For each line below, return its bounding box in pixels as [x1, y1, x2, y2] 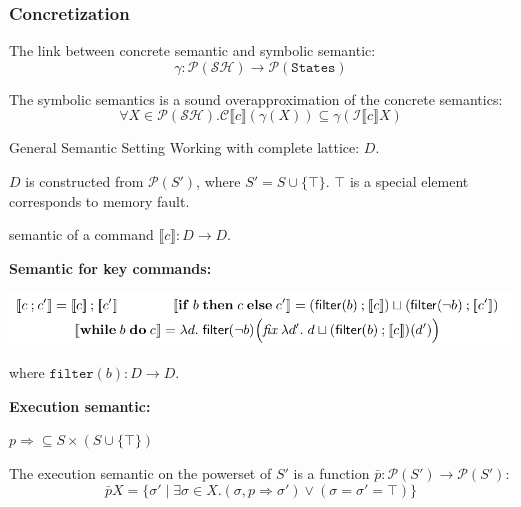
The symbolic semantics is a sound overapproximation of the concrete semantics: [9, 88, 503, 109]
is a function [293, 462, 370, 483]
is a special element [349, 171, 469, 191]
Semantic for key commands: [9, 257, 212, 278]
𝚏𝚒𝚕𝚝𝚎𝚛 [49, 367, 94, 382]
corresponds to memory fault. [9, 190, 190, 211]
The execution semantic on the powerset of [9, 462, 272, 483]
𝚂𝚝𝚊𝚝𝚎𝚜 [291, 60, 336, 75]
